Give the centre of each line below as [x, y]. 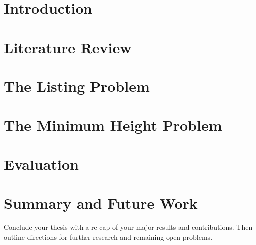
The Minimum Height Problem [113, 125]
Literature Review [68, 47]
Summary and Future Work [101, 203]
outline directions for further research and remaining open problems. [108, 236]
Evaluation [41, 164]
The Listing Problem [77, 86]
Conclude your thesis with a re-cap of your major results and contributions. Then [128, 227]
